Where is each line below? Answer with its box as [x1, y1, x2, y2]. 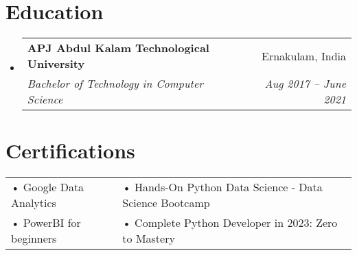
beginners [11, 230, 57, 247]
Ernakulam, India [262, 47, 346, 64]
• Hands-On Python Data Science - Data [122, 179, 323, 195]
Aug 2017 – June [264, 75, 346, 92]
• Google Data [11, 179, 84, 195]
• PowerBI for [11, 215, 81, 231]
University [27, 56, 85, 72]
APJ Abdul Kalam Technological [27, 40, 209, 56]
